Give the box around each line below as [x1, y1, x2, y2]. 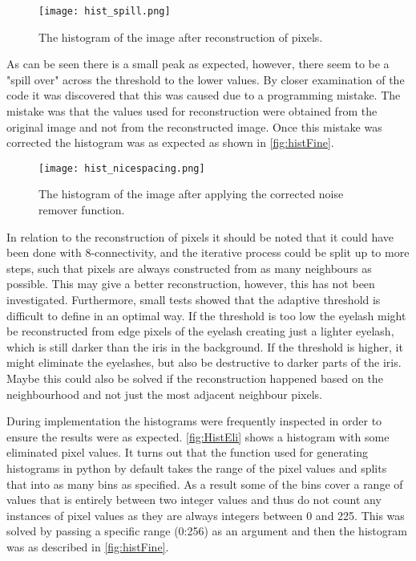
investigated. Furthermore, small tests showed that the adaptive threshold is [6, 291, 381, 308]
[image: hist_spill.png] [38, 6, 171, 17]
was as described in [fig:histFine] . [6, 538, 169, 555]
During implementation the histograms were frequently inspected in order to [6, 413, 382, 429]
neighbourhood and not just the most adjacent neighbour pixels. [6, 385, 322, 402]
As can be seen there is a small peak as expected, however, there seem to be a [6, 55, 390, 72]
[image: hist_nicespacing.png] [38, 162, 205, 174]
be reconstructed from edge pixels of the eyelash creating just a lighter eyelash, [6, 323, 394, 339]
